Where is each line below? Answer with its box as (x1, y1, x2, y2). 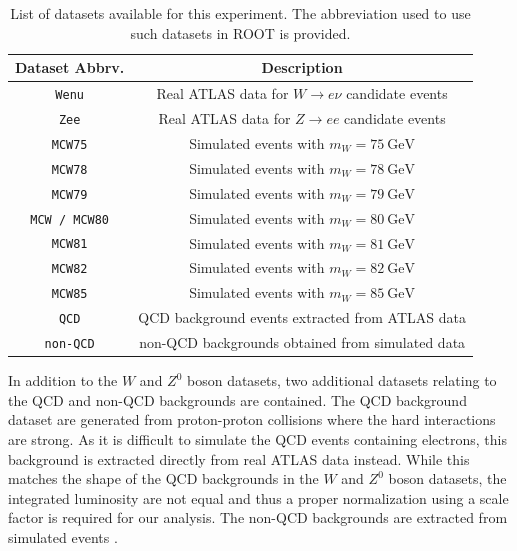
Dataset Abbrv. (15, 57, 125, 78)
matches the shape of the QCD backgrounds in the (8, 468, 319, 489)
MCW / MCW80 (30, 212, 110, 227)
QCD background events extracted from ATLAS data (138, 307, 466, 328)
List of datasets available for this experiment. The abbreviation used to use (10, 3, 471, 23)
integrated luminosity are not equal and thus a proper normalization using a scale (8, 487, 509, 508)
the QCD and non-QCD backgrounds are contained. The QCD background (8, 389, 467, 410)
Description (261, 57, 343, 78)
